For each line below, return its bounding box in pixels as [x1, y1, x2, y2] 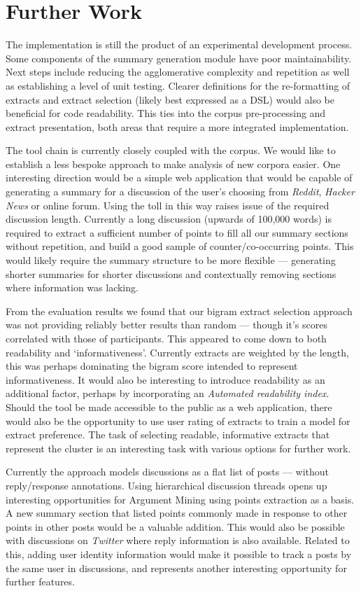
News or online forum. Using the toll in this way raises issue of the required [6, 197, 330, 212]
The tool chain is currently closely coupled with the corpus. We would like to [6, 143, 336, 158]
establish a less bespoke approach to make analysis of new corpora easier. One [6, 156, 341, 171]
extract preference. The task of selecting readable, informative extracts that [6, 427, 330, 442]
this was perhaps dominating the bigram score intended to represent [6, 359, 298, 373]
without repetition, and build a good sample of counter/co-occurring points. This [6, 239, 354, 253]
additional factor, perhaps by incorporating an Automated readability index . [6, 386, 330, 401]
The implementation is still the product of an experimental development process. [6, 37, 353, 52]
